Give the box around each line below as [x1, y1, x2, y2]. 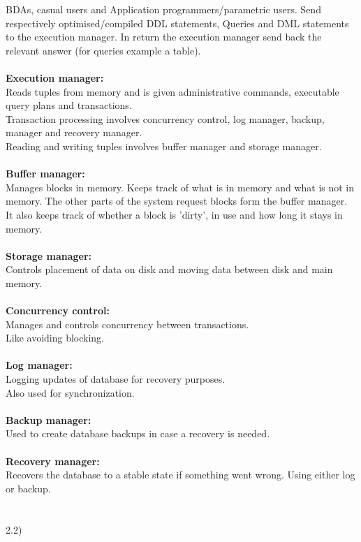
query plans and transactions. [6, 98, 132, 112]
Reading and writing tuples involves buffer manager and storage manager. [6, 138, 322, 153]
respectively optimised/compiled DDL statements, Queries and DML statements [6, 15, 349, 30]
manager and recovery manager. [6, 125, 142, 140]
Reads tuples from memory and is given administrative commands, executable [6, 84, 339, 98]
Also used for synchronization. [6, 385, 135, 400]
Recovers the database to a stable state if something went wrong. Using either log [6, 467, 355, 482]
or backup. [6, 481, 51, 495]
